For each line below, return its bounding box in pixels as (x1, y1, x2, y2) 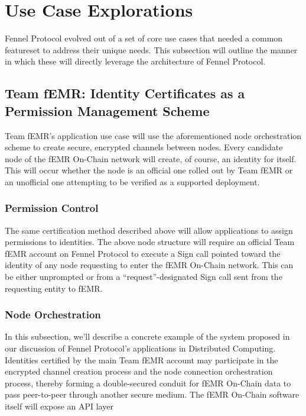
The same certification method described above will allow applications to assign (5, 224, 293, 236)
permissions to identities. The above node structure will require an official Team (5, 236, 295, 248)
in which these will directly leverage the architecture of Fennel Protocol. (5, 55, 266, 67)
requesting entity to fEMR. (5, 282, 103, 294)
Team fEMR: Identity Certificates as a (5, 84, 245, 102)
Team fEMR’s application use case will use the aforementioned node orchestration (5, 129, 302, 141)
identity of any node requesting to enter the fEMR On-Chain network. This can (5, 259, 294, 271)
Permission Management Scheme (5, 101, 210, 120)
